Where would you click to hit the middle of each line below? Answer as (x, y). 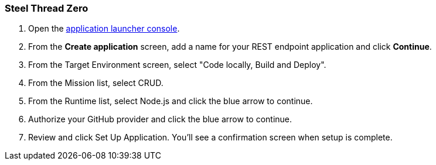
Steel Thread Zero (47, 8)
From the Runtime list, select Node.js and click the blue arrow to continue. (171, 101)
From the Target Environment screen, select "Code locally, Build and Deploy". (177, 65)
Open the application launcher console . (104, 29)
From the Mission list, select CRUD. (96, 83)
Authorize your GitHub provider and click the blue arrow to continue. (160, 119)
